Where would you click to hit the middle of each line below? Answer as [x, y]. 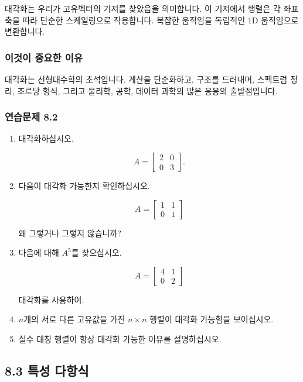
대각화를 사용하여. [51, 299]
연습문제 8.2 [31, 117]
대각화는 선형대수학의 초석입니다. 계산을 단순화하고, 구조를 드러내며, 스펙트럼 [146, 79]
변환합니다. [25, 31]
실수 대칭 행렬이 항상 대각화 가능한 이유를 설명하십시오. [120, 338]
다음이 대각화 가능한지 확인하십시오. [84, 185]
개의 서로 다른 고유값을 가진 [74, 319]
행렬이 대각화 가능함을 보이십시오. [212, 319]
